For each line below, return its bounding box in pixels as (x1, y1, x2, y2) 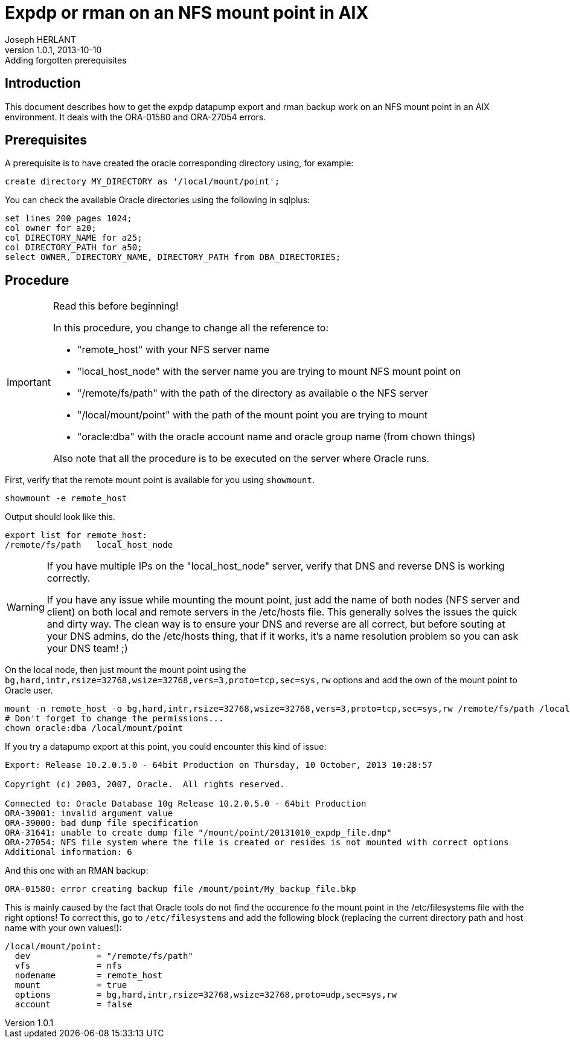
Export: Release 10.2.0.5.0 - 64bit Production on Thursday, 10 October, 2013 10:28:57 (5, 760, 433, 770)
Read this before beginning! (53, 300, 179, 313)
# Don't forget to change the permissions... (5, 713, 224, 724)
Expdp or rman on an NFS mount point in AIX (5, 2, 369, 23)
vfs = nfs (14, 961, 122, 971)
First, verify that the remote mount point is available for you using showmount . (5, 475, 315, 486)
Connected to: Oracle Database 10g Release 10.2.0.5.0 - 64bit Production (5, 799, 367, 809)
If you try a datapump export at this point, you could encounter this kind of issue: (5, 741, 327, 752)
